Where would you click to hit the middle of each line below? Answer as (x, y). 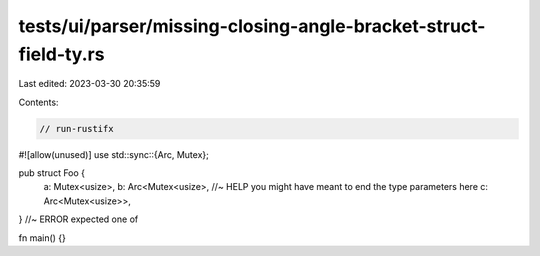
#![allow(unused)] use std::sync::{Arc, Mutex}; (113, 154)
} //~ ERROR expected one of (78, 219)
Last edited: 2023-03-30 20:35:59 (89, 84)
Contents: (38, 102)
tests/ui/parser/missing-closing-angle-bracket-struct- (252, 26)
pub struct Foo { (51, 173)
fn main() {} (42, 237)
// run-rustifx (76, 128)
